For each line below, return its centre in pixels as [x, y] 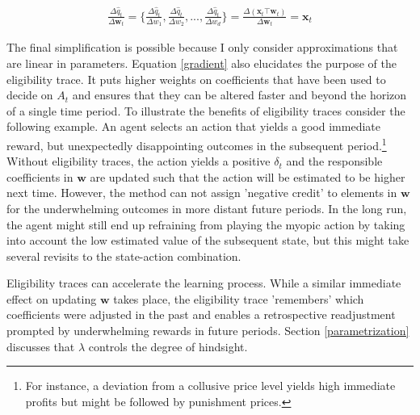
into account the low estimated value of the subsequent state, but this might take [208, 240]
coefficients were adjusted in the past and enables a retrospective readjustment [201, 314]
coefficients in [40, 176]
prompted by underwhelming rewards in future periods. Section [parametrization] [208, 331]
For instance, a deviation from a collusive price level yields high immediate [210, 386]
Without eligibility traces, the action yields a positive [139, 161]
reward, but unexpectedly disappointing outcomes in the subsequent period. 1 [197, 144]
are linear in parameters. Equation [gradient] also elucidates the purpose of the [202, 63]
